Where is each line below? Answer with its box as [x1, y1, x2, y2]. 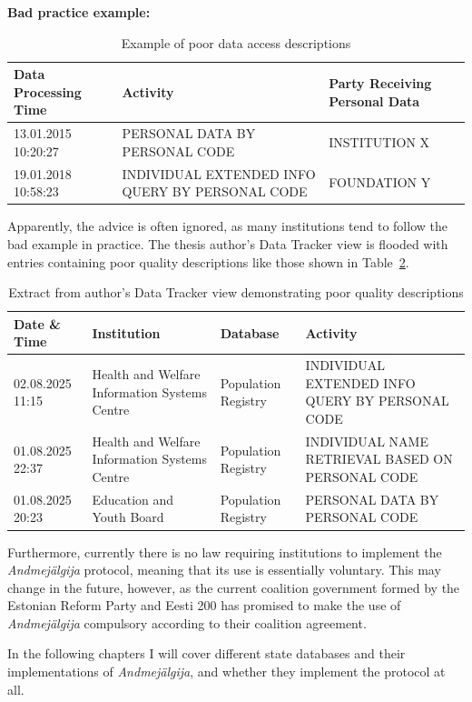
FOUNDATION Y [329, 173, 431, 192]
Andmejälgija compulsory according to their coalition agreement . [7, 613, 367, 632]
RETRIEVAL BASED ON [305, 449, 453, 468]
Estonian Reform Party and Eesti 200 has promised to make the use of [7, 596, 401, 615]
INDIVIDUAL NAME [305, 431, 428, 450]
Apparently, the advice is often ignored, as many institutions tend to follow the [7, 216, 447, 236]
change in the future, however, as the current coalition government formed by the [7, 577, 460, 597]
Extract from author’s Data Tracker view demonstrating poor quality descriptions [8, 283, 464, 302]
